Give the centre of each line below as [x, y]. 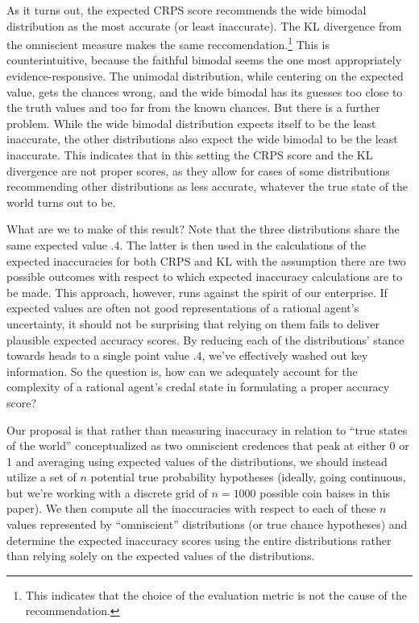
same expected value [57, 244]
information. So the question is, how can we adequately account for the [182, 371]
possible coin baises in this [325, 492]
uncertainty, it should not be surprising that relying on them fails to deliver [193, 323]
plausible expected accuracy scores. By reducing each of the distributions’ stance [205, 339]
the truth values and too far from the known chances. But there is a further [193, 107]
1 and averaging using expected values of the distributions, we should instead [197, 461]
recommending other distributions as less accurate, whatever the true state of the [207, 186]
